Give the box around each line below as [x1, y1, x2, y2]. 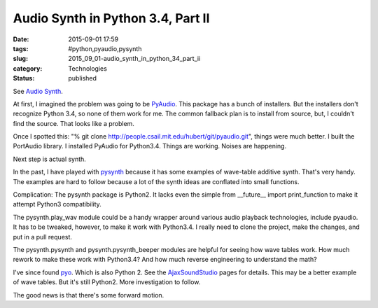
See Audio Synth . [13, 87, 63, 95]
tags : [13, 44, 29, 52]
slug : [13, 55, 28, 63]
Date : [13, 35, 29, 43]
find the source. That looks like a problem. [13, 119, 134, 127]
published [68, 74, 97, 83]
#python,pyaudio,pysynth [68, 44, 142, 52]
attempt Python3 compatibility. [13, 200, 101, 209]
